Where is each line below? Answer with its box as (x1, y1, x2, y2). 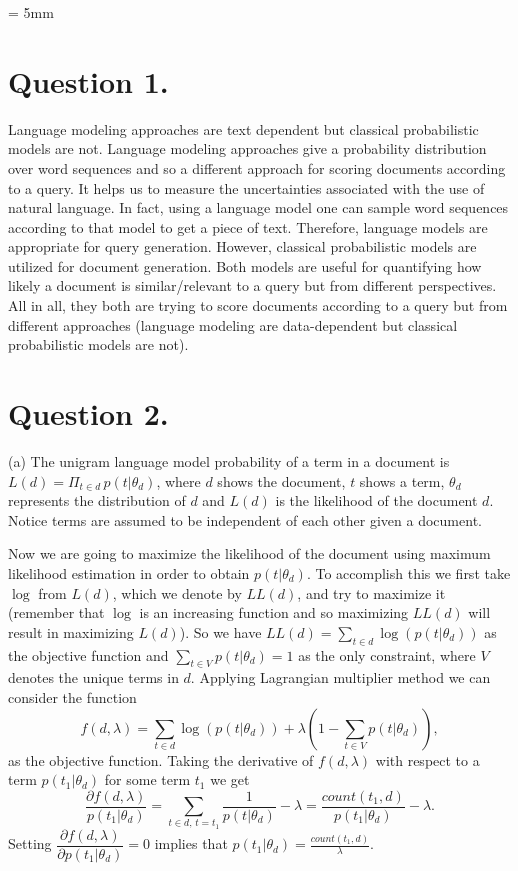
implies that (154, 833, 228, 854)
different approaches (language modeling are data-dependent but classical (8, 314, 458, 335)
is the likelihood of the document (275, 490, 478, 511)
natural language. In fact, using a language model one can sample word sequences (8, 197, 509, 218)
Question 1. (8, 60, 169, 101)
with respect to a (375, 749, 480, 770)
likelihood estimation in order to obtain (8, 562, 250, 583)
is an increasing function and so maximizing (139, 602, 409, 623)
